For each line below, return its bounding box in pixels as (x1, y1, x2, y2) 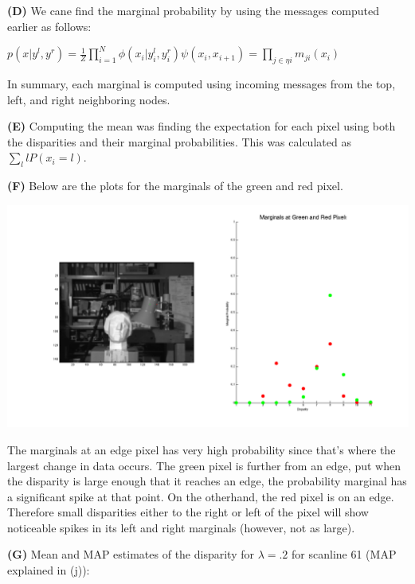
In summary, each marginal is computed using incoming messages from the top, (7, 75, 396, 91)
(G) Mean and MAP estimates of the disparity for (7, 546, 254, 563)
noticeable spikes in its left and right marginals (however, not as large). (7, 519, 355, 535)
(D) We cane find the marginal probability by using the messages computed (7, 2, 380, 18)
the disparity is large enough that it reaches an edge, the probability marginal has (7, 473, 407, 489)
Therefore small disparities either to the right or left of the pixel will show (7, 504, 369, 520)
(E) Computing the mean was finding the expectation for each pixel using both (7, 118, 396, 134)
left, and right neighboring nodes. (7, 91, 170, 107)
